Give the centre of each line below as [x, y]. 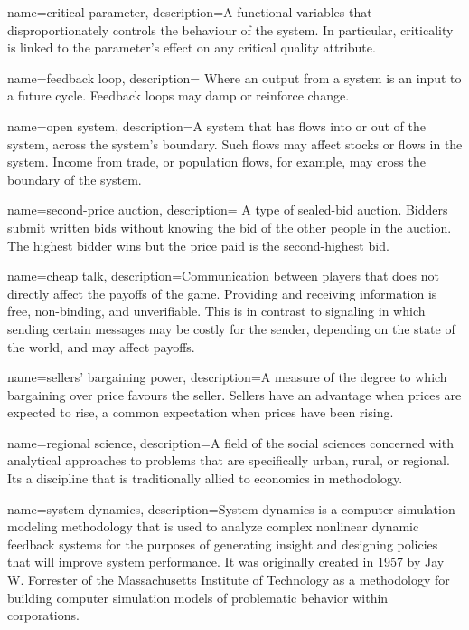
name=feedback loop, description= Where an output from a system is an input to [234, 77]
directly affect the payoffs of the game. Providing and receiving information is [222, 293]
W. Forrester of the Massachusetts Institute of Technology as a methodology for [229, 580]
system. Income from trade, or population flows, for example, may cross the [216, 162]
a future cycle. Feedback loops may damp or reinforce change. [178, 95]
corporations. [43, 615]
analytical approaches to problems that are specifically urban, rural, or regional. [229, 460]
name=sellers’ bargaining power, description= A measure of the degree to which [227, 377]
